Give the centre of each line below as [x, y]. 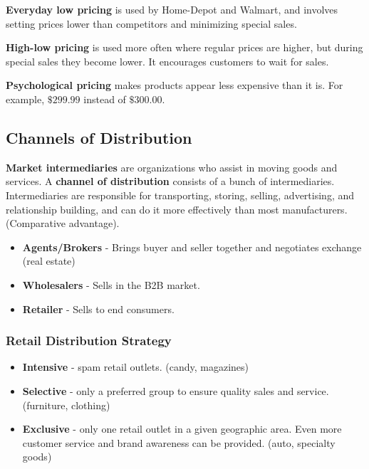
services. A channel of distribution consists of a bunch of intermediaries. [170, 181]
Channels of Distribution [99, 137]
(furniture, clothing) [66, 405]
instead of [105, 99]
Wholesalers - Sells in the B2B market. [111, 284]
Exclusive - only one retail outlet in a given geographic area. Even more [182, 429]
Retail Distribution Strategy [89, 341]
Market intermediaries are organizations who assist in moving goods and [172, 167]
